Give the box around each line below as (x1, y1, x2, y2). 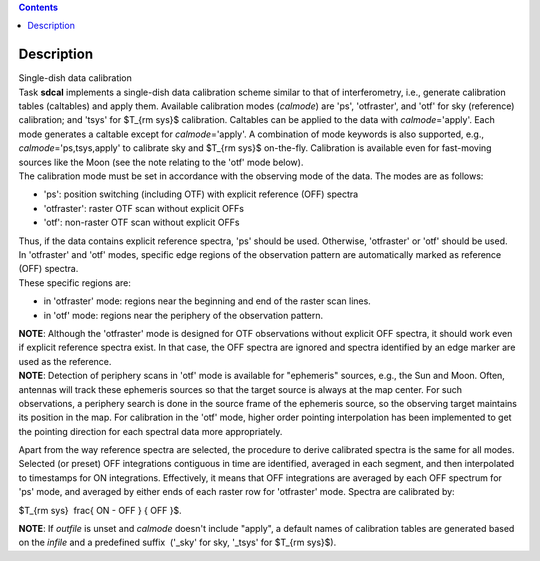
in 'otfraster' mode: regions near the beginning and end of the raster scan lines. (43, 295, 372, 307)
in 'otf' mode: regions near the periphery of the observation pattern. (43, 309, 324, 321)
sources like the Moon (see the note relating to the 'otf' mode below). (18, 156, 304, 168)
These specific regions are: (18, 276, 132, 289)
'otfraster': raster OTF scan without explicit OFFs (43, 202, 245, 214)
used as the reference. (18, 355, 112, 367)
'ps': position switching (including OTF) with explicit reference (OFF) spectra (43, 188, 359, 200)
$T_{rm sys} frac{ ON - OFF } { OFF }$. (18, 504, 182, 516)
